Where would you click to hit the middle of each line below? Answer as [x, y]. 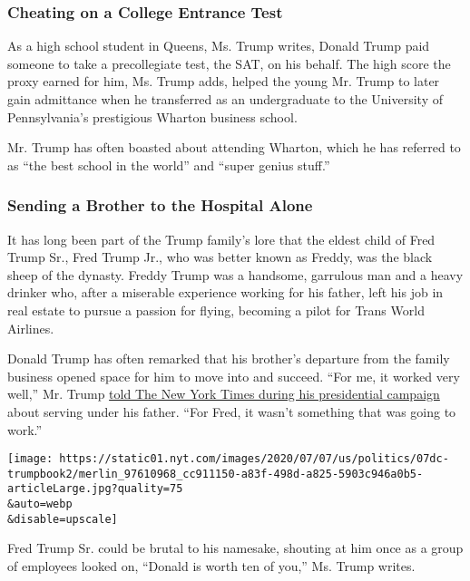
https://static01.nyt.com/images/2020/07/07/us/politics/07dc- [254, 459]
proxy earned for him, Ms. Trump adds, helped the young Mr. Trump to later [224, 81]
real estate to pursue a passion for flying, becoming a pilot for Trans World [216, 310]
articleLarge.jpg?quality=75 [95, 489]
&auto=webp [40, 504]
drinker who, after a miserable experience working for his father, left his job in [225, 292]
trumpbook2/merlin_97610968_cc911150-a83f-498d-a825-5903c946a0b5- [215, 474]
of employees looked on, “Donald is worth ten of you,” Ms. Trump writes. [211, 566]
